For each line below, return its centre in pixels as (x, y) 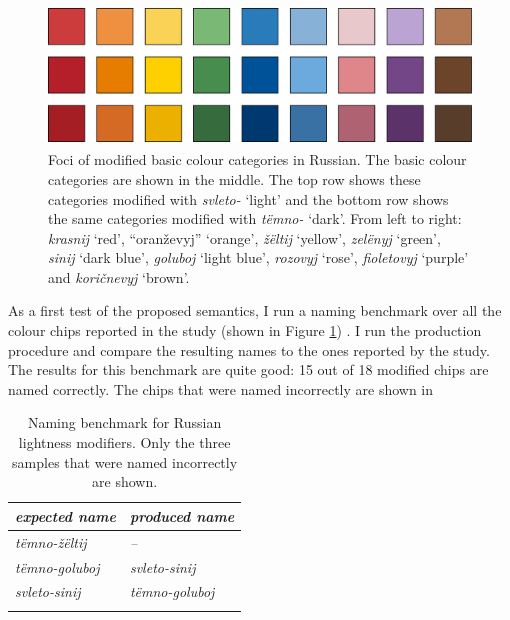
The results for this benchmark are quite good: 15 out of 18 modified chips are (248, 369)
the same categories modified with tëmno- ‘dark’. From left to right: (255, 218)
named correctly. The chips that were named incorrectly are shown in (221, 388)
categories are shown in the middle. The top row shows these (234, 178)
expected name (65, 515)
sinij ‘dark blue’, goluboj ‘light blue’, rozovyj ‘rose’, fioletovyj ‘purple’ (258, 257)
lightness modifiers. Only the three (124, 442)
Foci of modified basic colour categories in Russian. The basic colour (257, 159)
